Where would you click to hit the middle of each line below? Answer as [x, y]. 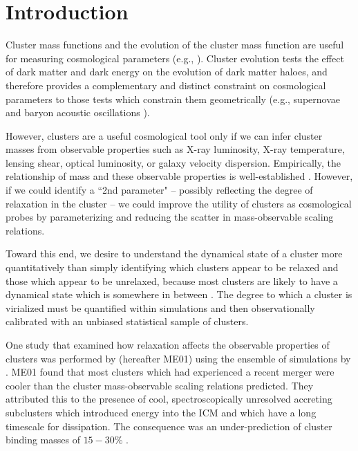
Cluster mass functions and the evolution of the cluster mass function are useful [175, 45]
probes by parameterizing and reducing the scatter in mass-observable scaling [170, 217]
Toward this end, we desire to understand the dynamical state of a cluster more [174, 254]
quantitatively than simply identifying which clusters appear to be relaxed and [172, 267]
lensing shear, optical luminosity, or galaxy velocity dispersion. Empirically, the [173, 162]
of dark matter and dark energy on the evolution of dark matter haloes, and [167, 72]
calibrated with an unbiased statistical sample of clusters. [127, 321]
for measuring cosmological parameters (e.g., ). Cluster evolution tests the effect [175, 58]
